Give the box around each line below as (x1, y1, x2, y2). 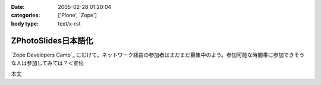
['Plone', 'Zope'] (58, 12, 97, 19)
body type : (11, 20, 39, 27)
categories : (11, 12, 40, 19)
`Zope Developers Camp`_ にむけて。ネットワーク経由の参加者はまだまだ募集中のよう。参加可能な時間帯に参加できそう (11, 51, 305, 58)
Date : (11, 4, 25, 10)
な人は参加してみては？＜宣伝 (11, 59, 84, 67)
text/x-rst (58, 20, 81, 27)
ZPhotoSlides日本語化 (11, 36, 93, 46)
